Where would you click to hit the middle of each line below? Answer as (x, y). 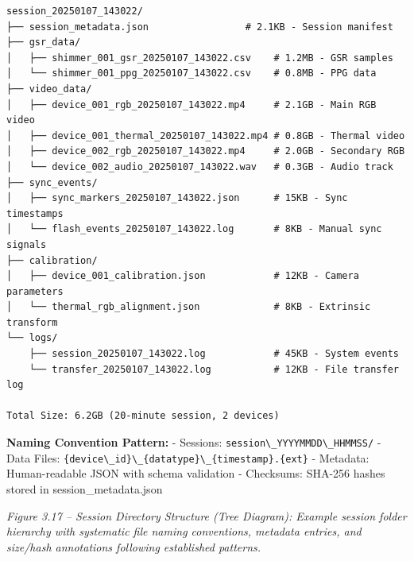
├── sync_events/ (52, 182)
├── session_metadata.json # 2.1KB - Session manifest (200, 27)
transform (32, 322)
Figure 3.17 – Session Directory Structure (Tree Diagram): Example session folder (207, 515)
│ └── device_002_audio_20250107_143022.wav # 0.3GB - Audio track (200, 166)
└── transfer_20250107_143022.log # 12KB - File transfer (214, 369)
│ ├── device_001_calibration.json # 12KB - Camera (183, 276)
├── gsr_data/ (44, 43)
